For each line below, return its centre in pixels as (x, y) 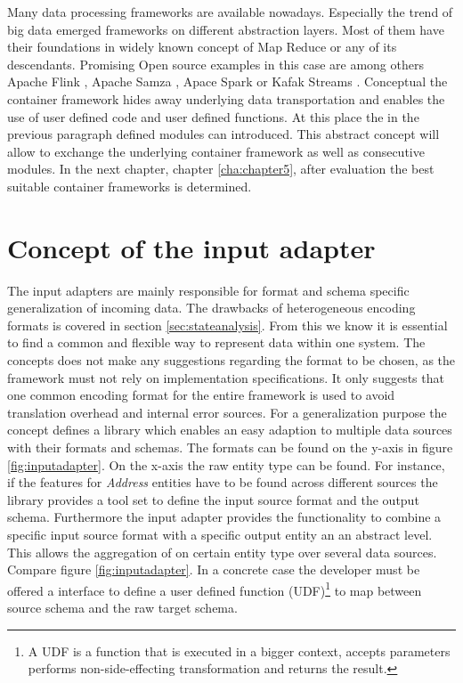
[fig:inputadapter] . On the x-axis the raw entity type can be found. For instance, (226, 464)
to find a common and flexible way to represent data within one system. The (216, 342)
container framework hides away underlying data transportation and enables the (226, 98)
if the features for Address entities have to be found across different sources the (223, 482)
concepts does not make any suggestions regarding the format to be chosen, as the (231, 360)
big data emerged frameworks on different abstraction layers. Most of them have (226, 29)
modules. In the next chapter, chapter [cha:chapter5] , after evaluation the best (221, 169)
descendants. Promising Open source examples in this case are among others (215, 64)
